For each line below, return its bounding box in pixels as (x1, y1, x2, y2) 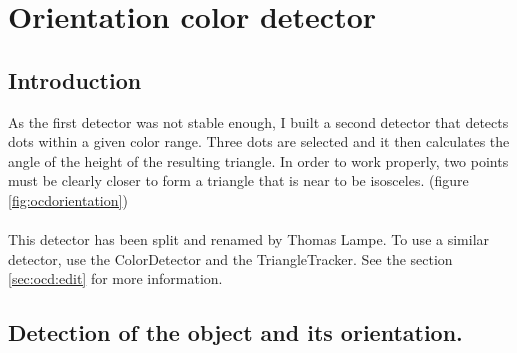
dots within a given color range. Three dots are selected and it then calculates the (8, 131, 510, 152)
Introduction (8, 64, 142, 95)
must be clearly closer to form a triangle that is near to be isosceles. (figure (8, 170, 469, 191)
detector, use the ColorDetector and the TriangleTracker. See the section (8, 248, 453, 269)
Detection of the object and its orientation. (8, 317, 463, 348)
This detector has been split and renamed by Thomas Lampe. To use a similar (8, 229, 490, 250)
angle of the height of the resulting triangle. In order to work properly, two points (8, 150, 509, 171)
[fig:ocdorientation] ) (8, 189, 128, 210)
